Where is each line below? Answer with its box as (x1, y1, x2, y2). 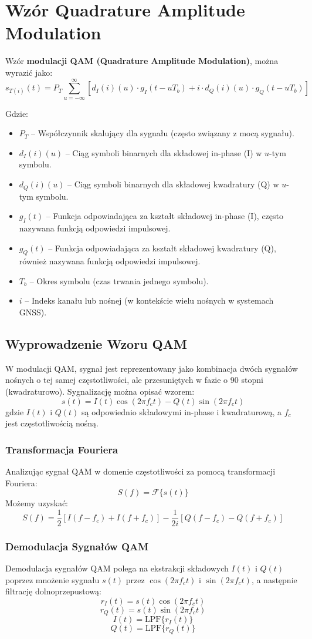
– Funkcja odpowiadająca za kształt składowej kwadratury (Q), (48, 241, 276, 254)
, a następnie (251, 573, 297, 586)
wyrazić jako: (5, 66, 53, 78)
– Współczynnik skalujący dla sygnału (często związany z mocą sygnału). (30, 127, 294, 139)
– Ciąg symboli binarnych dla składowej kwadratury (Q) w (67, 178, 279, 190)
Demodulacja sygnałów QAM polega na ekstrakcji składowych (5, 562, 229, 574)
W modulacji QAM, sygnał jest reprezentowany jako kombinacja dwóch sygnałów (5, 362, 298, 374)
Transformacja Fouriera (5, 442, 118, 456)
